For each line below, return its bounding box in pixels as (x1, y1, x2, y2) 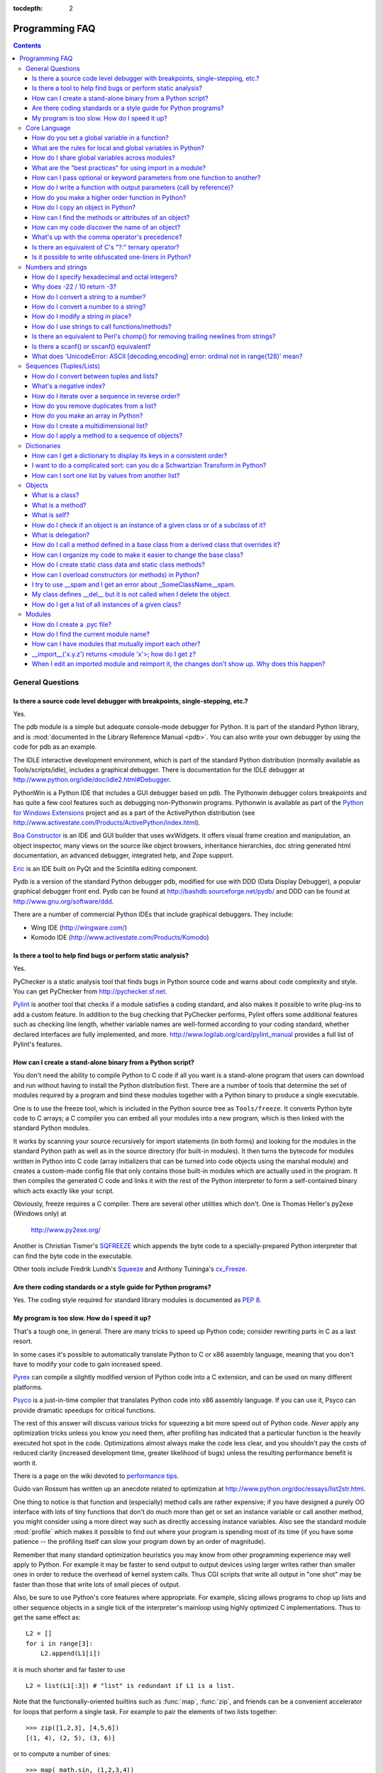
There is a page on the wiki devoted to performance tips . (13, 1472, 179, 1480)
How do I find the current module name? (32, 630, 150, 638)
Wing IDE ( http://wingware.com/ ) (30, 923, 128, 932)
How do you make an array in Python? (32, 411, 143, 420)
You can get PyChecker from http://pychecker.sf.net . (13, 987, 167, 996)
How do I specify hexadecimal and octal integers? (32, 272, 177, 281)
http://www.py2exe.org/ (30, 1225, 101, 1234)
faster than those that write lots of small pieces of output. (13, 1580, 181, 1589)
